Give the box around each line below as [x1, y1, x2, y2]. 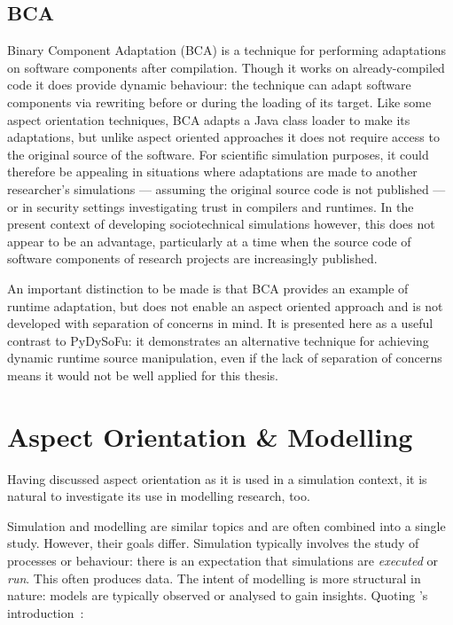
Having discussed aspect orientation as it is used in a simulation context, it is [7, 469, 427, 488]
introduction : [7, 603, 84, 621]
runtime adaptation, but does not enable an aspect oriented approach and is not [7, 296, 443, 315]
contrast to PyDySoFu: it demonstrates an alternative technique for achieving [7, 331, 429, 349]
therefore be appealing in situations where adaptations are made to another [7, 162, 418, 181]
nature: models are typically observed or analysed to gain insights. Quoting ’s [7, 586, 428, 605]
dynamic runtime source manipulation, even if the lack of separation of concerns [7, 348, 442, 367]
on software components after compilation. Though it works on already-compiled [7, 58, 445, 76]
